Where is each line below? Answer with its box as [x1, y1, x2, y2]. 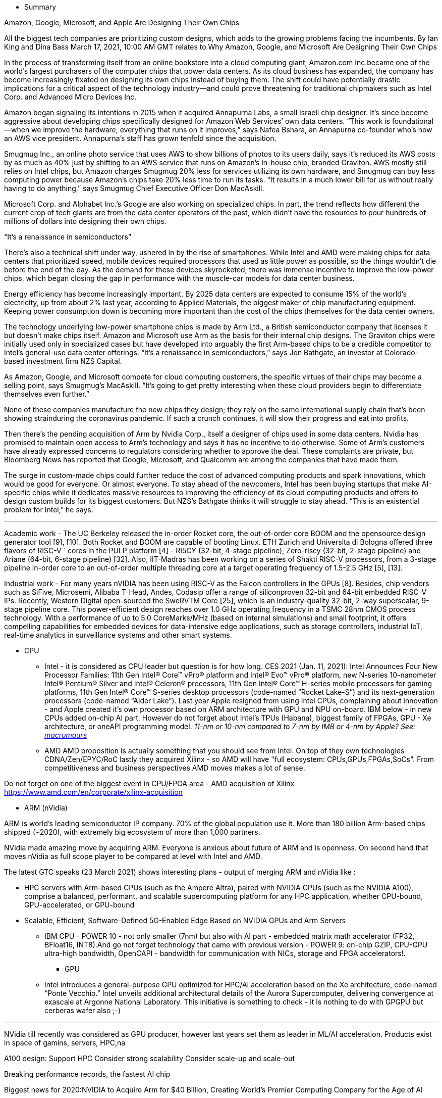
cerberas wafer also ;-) [44, 1006, 121, 1015]
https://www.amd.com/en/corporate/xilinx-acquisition [4, 788, 183, 796]
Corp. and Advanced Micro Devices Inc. [4, 92, 137, 101]
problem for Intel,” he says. [4, 505, 93, 514]
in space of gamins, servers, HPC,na [4, 1038, 126, 1047]
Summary [24, 3, 57, 11]
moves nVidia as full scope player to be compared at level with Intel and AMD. [4, 852, 262, 861]
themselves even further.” [4, 390, 90, 398]
